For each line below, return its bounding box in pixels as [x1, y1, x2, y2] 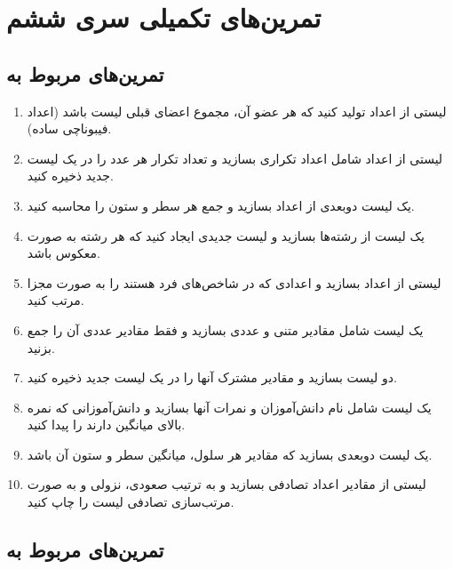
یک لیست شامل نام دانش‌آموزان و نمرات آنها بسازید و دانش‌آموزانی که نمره [27, 397, 432, 416]
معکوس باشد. [27, 244, 100, 262]
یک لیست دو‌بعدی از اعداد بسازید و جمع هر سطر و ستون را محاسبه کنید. [27, 196, 415, 214]
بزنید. [27, 338, 55, 357]
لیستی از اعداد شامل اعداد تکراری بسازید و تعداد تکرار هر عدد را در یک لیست [27, 148, 443, 167]
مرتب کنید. [27, 291, 84, 309]
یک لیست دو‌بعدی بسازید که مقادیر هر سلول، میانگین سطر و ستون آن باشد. [27, 445, 433, 463]
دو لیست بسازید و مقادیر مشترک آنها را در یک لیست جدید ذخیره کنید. [27, 368, 397, 387]
